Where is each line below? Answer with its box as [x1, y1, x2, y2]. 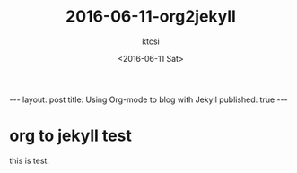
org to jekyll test [9, 125, 133, 146]
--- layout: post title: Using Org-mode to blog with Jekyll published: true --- [9, 94, 289, 105]
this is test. [9, 155, 49, 166]
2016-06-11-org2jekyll [66, 6, 236, 27]
